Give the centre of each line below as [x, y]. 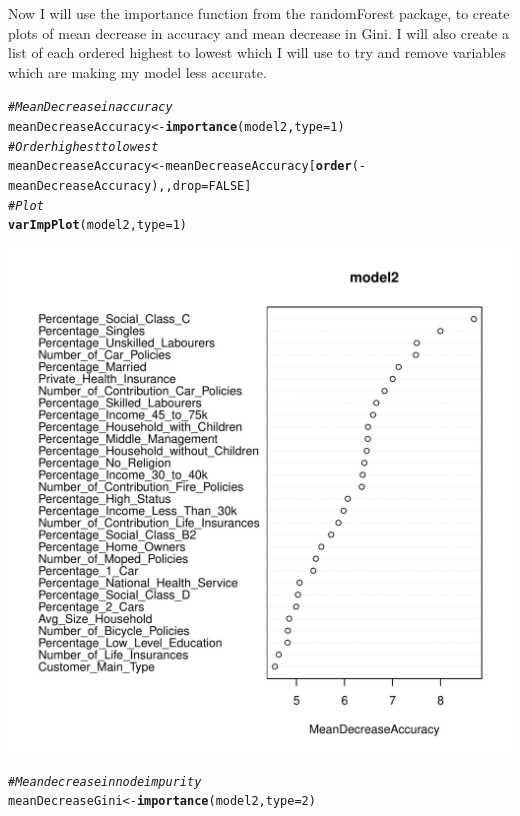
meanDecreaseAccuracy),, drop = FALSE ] [130, 186]
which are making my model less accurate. [137, 71]
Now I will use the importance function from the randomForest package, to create [259, 13]
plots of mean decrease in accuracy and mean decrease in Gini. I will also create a [258, 32]
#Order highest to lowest [83, 146]
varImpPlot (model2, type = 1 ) [98, 225]
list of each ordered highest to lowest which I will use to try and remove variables [257, 52]
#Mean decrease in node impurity [105, 781]
